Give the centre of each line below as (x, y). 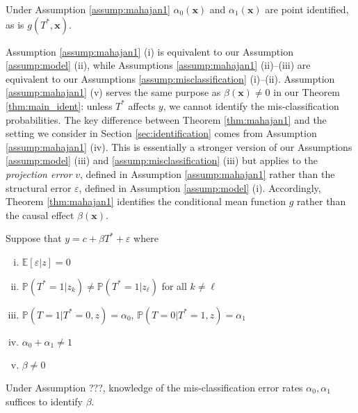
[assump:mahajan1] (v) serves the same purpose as (113, 92)
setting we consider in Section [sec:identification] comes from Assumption (161, 133)
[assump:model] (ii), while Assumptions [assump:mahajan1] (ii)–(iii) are (158, 65)
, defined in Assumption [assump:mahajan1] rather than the (208, 173)
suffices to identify (44, 401)
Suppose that (34, 238)
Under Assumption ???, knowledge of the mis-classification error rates (154, 387)
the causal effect (40, 214)
